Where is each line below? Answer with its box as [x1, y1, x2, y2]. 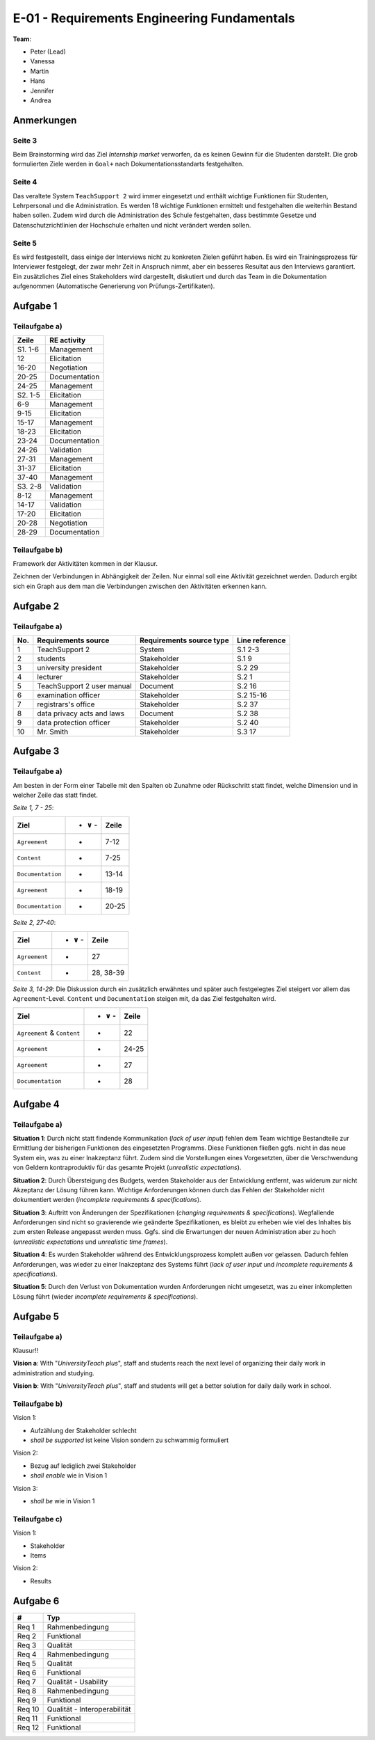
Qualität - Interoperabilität [47, 1704, 131, 1714]
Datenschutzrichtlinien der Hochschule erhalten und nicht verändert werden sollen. [12, 221, 251, 229]
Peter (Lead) [30, 47, 66, 56]
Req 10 [17, 1704, 40, 1714]
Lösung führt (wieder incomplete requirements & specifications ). [12, 1292, 198, 1301]
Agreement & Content [17, 1028, 81, 1038]
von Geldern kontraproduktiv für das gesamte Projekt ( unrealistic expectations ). [12, 1163, 242, 1172]
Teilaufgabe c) [12, 1514, 62, 1524]
